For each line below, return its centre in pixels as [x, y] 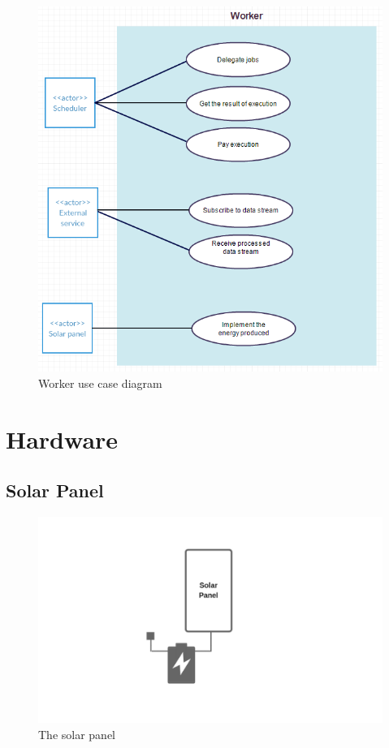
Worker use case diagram [100, 383]
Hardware [62, 438]
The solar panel [77, 735]
